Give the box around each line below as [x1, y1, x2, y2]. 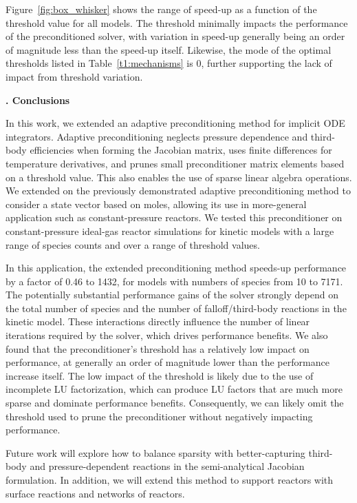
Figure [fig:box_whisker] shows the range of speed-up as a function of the [6, 2, 317, 16]
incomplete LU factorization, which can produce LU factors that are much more [6, 382, 343, 396]
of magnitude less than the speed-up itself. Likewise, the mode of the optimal [6, 42, 332, 57]
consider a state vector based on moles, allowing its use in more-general [6, 196, 307, 211]
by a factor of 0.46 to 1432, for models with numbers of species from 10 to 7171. [6, 274, 343, 288]
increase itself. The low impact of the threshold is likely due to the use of [6, 368, 314, 382]
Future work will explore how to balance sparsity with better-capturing [6, 445, 305, 460]
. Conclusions [6, 92, 70, 107]
